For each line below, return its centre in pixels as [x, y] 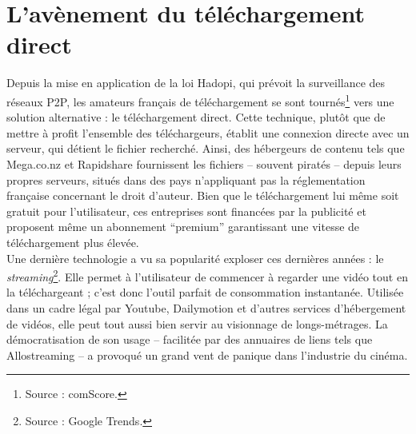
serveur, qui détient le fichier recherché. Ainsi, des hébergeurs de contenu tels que [206, 148]
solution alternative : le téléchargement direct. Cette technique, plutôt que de [196, 117]
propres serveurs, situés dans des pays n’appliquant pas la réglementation [186, 179]
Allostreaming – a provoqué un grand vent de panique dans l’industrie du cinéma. [207, 354]
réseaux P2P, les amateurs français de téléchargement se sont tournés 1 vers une [200, 100]
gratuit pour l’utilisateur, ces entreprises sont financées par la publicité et [186, 211]
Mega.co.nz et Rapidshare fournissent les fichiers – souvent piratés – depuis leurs [204, 163]
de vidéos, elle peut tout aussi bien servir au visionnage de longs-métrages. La [197, 323]
